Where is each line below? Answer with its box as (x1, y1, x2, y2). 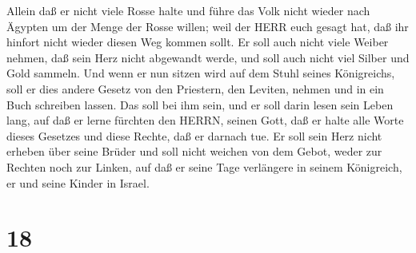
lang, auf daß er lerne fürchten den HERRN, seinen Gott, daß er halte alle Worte (6, 112, 404, 128)
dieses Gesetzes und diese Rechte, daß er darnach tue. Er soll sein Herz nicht (6, 127, 382, 144)
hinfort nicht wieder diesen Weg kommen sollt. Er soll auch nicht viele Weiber (6, 34, 389, 50)
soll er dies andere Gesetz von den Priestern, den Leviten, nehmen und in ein (6, 80, 384, 97)
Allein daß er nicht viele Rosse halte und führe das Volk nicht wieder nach (6, 2, 370, 18)
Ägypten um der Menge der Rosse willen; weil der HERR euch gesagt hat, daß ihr (6, 18, 409, 34)
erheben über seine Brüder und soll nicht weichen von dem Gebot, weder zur (6, 143, 382, 160)
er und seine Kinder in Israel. (6, 174, 150, 191)
